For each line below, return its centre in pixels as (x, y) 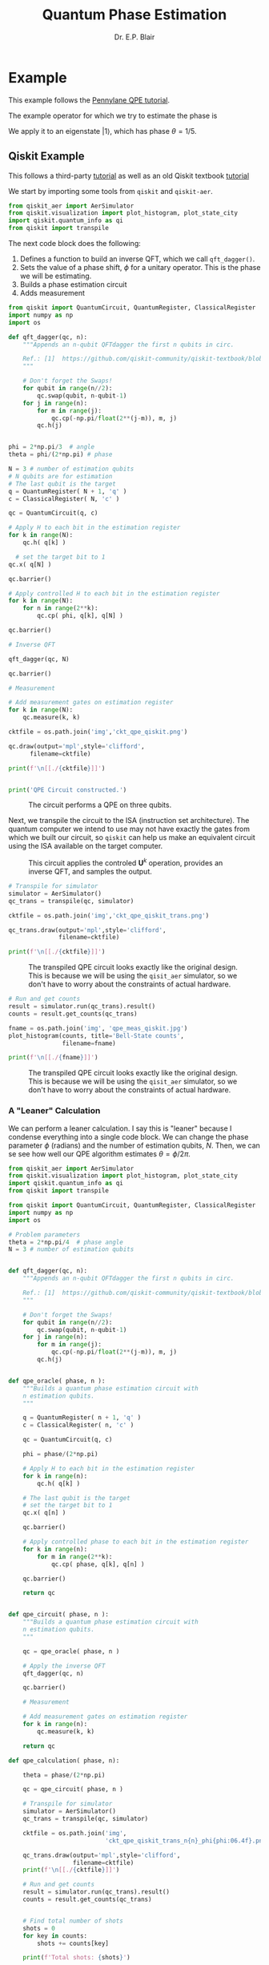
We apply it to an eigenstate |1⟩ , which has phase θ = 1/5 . (103, 131)
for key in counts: (55, 1936)
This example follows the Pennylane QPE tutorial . (89, 100)
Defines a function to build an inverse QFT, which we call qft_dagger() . (137, 259)
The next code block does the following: (75, 243)
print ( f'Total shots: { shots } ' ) (76, 1958)
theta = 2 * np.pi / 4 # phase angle (66, 1242)
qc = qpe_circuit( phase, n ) (73, 1789)
